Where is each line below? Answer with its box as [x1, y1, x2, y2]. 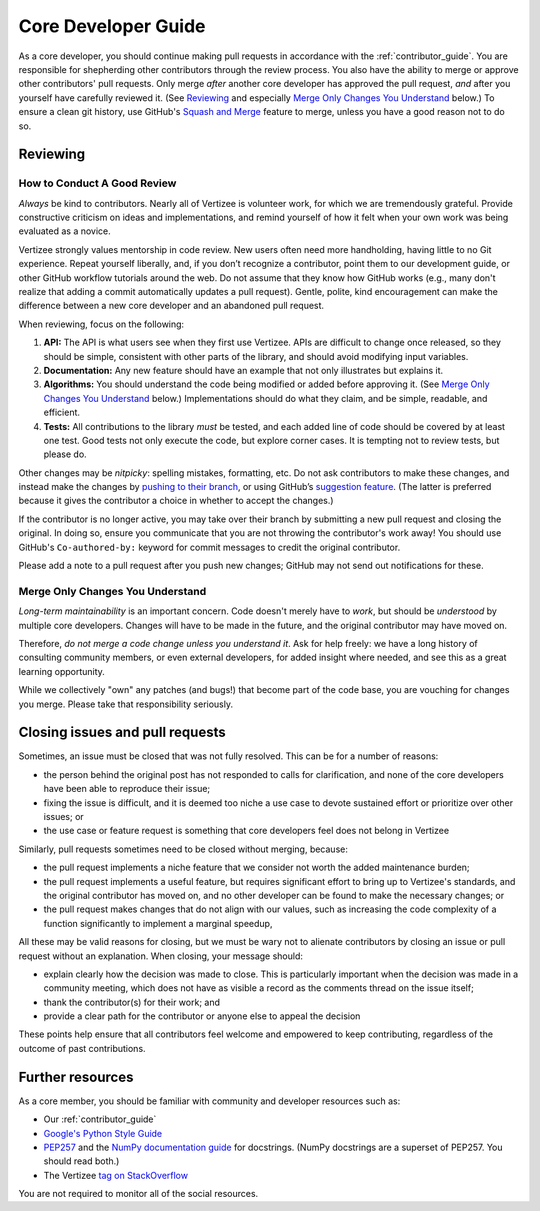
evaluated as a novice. [18, 225, 112, 237]
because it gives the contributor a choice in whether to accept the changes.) [18, 495, 334, 507]
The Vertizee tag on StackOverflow [43, 1169, 189, 1181]
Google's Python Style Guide [43, 1127, 163, 1139]
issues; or [43, 810, 84, 822]
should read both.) [43, 1155, 120, 1167]
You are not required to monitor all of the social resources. [18, 1188, 259, 1200]
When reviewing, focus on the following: [18, 318, 185, 330]
